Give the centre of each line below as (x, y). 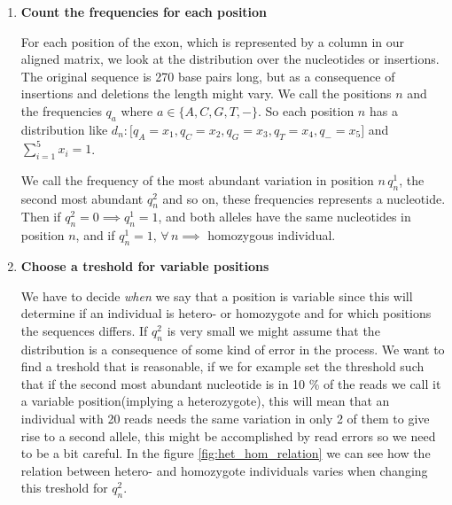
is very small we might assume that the (273, 330)
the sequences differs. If (84, 330)
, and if (95, 235)
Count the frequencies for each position (144, 12)
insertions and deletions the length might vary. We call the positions (206, 93)
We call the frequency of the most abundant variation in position (197, 179)
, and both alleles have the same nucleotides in (284, 217)
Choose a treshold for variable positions (145, 266)
